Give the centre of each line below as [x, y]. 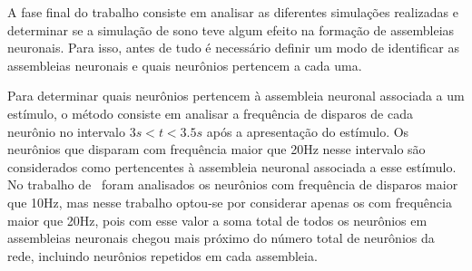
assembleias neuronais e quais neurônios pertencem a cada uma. [185, 65]
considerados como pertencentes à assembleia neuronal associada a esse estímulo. [232, 166]
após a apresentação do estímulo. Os [308, 131]
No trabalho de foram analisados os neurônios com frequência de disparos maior [233, 184]
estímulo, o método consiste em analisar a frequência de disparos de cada [210, 113]
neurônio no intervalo [66, 131]
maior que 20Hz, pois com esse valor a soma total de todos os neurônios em [217, 220]
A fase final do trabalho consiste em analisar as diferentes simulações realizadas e [233, 12]
